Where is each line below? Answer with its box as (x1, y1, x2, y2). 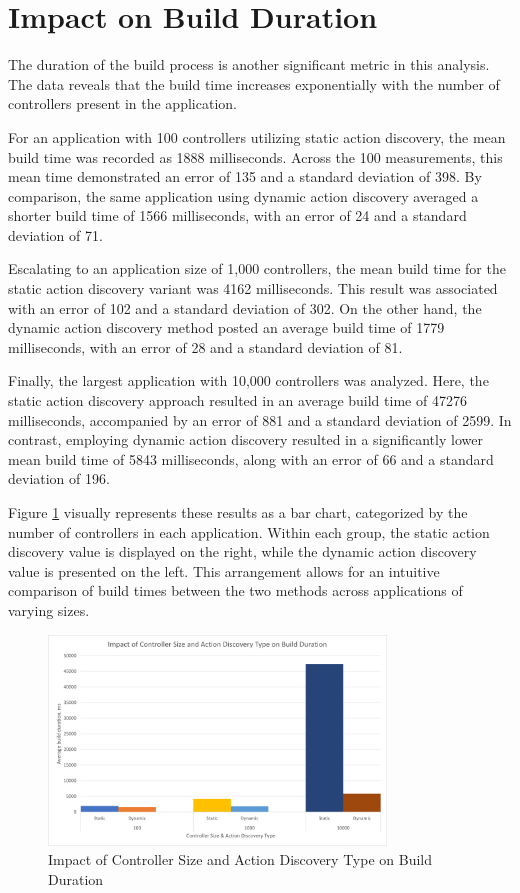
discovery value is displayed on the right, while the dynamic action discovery (8, 541, 477, 562)
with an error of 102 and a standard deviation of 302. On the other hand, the (8, 297, 482, 318)
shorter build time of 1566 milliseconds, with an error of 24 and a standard (8, 205, 467, 226)
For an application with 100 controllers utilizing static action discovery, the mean (8, 126, 506, 147)
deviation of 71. (8, 224, 103, 245)
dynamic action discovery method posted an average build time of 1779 (8, 317, 445, 338)
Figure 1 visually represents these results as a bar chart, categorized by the (8, 502, 468, 522)
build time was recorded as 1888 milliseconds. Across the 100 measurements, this (8, 146, 503, 167)
